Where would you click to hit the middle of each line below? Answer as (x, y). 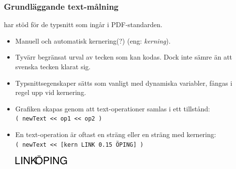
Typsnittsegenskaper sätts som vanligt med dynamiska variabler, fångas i (124, 83)
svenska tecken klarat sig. (53, 66)
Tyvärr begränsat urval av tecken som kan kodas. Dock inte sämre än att (124, 57)
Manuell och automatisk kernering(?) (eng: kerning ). (93, 40)
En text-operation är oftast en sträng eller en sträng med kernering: (116, 134)
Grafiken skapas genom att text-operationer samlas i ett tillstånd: (113, 108)
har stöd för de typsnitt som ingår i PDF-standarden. (83, 24)
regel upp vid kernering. (51, 92)
